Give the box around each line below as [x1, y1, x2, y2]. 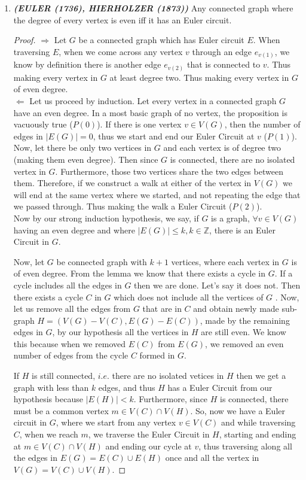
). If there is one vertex [97, 118, 182, 130]
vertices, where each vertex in [171, 255, 280, 268]
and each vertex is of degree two [163, 141, 281, 154]
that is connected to [186, 58, 261, 71]
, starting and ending [219, 428, 296, 440]
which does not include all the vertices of [114, 290, 264, 303]
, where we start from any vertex [56, 416, 176, 429]
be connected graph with [56, 255, 147, 268]
